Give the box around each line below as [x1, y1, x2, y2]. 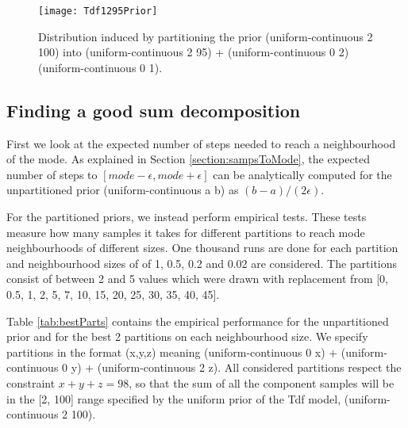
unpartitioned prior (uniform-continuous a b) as [6, 182, 239, 198]
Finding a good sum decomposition [6, 97, 301, 122]
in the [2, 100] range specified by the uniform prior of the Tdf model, [6, 390, 341, 407]
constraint [6, 374, 56, 391]
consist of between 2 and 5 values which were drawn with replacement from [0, [6, 270, 388, 287]
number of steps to [6, 166, 98, 182]
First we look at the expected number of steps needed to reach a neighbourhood [6, 135, 396, 151]
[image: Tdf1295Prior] [38, 6, 158, 17]
